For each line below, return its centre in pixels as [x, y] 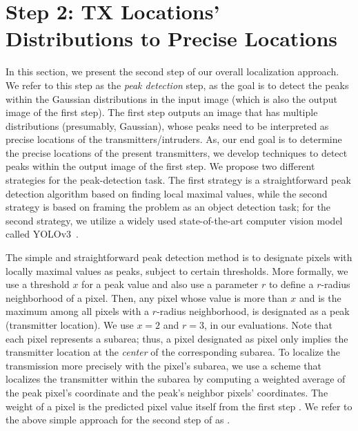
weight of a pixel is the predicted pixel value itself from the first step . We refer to [179, 406]
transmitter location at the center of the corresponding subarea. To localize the [173, 352]
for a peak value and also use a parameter [170, 284]
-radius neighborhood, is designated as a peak [253, 311]
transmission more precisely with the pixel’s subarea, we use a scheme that [164, 365]
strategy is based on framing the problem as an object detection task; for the [168, 207]
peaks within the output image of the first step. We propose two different [160, 166]
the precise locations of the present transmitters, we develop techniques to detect [177, 152]
